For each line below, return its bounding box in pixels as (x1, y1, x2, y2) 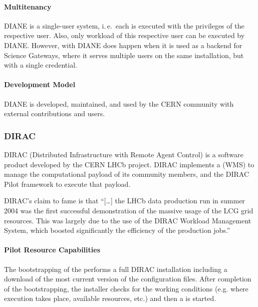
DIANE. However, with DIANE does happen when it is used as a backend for (4, 40, 242, 50)
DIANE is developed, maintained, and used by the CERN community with (4, 98, 234, 109)
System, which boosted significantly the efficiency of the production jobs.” (4, 225, 230, 235)
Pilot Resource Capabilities (4, 244, 100, 255)
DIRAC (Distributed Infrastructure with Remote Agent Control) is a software (4, 149, 243, 159)
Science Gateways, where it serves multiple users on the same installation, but (4, 50, 244, 60)
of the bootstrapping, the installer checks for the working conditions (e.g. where (4, 283, 248, 293)
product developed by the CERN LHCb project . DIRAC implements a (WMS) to (4, 159, 254, 169)
